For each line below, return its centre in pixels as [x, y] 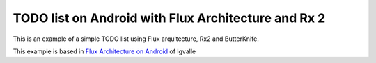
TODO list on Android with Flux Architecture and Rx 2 [169, 18]
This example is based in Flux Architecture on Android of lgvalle [104, 51]
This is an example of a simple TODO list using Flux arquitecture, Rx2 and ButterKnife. [136, 39]
